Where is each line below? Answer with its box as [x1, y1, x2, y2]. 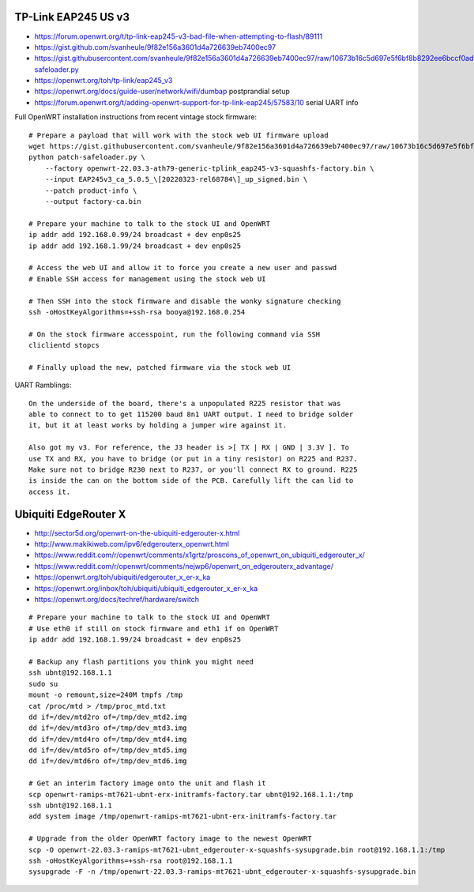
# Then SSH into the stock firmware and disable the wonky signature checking [28, 296, 341, 306]
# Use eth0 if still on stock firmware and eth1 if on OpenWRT [28, 624, 279, 633]
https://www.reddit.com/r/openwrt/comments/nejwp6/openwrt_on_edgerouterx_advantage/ [34, 561, 333, 570]
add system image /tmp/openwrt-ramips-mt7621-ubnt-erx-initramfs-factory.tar [28, 812, 337, 821]
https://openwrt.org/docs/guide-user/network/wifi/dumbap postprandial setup [34, 87, 290, 96]
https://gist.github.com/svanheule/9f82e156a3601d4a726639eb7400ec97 [34, 42, 276, 51]
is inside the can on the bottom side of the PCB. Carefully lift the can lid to [28, 476, 354, 485]
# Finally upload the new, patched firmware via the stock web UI [28, 363, 292, 371]
